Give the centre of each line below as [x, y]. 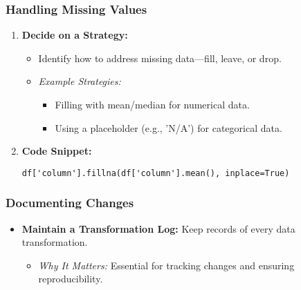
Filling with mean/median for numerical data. [152, 104]
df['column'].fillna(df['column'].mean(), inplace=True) [156, 173]
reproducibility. [71, 279]
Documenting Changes [70, 203]
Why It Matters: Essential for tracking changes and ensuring [166, 265]
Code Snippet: [57, 151]
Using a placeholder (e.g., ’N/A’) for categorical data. [168, 127]
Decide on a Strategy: [75, 35]
